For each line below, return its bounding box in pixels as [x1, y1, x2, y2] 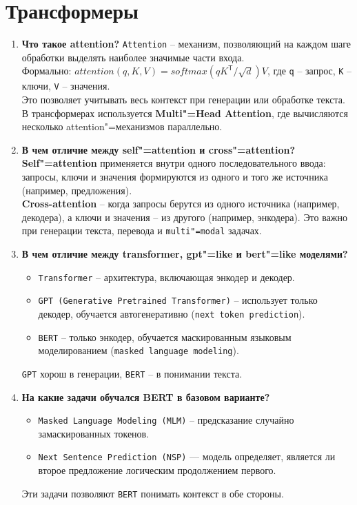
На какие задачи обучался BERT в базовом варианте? [21, 389, 270, 404]
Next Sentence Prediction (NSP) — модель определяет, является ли [38, 449, 336, 464]
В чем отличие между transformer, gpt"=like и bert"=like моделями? [21, 247, 348, 261]
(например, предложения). [21, 183, 132, 197]
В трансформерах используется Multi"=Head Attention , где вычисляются [21, 105, 348, 120]
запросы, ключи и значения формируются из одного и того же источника [21, 169, 328, 183]
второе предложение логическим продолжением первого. [38, 463, 276, 477]
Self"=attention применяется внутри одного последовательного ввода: [21, 156, 326, 170]
